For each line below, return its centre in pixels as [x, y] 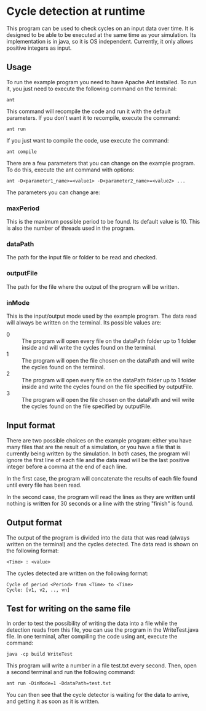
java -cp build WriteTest [39, 654]
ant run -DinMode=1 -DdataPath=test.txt [59, 683]
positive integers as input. [39, 48]
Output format [34, 523]
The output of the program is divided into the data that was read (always [98, 537]
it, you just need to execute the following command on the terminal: [92, 88]
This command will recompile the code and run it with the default [89, 111]
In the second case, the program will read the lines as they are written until [101, 497]
